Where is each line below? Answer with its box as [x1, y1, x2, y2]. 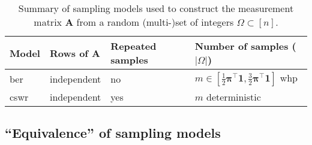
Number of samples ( [194, 39, 296, 53]
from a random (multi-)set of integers [76, 15, 234, 29]
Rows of [49, 46, 88, 60]
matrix [34, 15, 62, 29]
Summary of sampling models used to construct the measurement [18, 1, 294, 15]
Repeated [110, 39, 157, 53]
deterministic [206, 90, 261, 104]
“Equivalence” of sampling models [5, 123, 221, 142]
